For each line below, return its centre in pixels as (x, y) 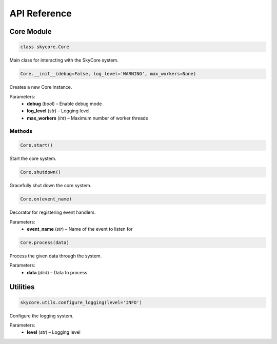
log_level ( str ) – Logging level (58, 111)
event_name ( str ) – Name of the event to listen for (80, 229)
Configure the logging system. (42, 316)
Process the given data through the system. (56, 256)
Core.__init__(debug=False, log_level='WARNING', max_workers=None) (108, 74)
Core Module (31, 32)
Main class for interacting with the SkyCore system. (64, 60)
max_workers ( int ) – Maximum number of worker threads (87, 118)
